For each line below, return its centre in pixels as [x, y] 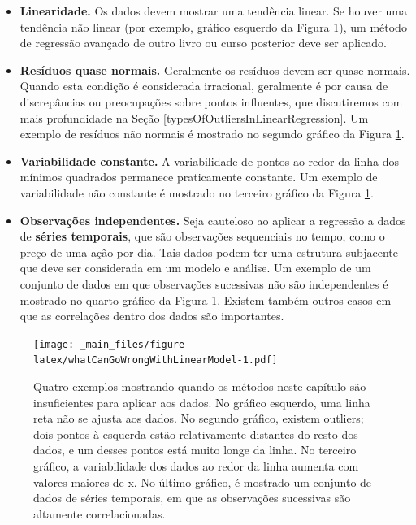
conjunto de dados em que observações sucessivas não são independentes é [204, 283]
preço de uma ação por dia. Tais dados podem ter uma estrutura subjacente [209, 252]
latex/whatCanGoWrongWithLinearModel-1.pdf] [156, 360]
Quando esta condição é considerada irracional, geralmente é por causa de [204, 86]
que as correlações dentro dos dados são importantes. [152, 316]
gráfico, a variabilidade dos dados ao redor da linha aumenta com [196, 465]
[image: [54, 344]
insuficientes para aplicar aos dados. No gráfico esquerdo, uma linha [202, 402]
